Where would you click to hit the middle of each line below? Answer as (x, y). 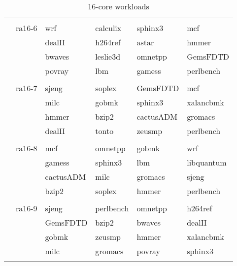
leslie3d (108, 56)
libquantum (207, 162)
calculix (108, 28)
